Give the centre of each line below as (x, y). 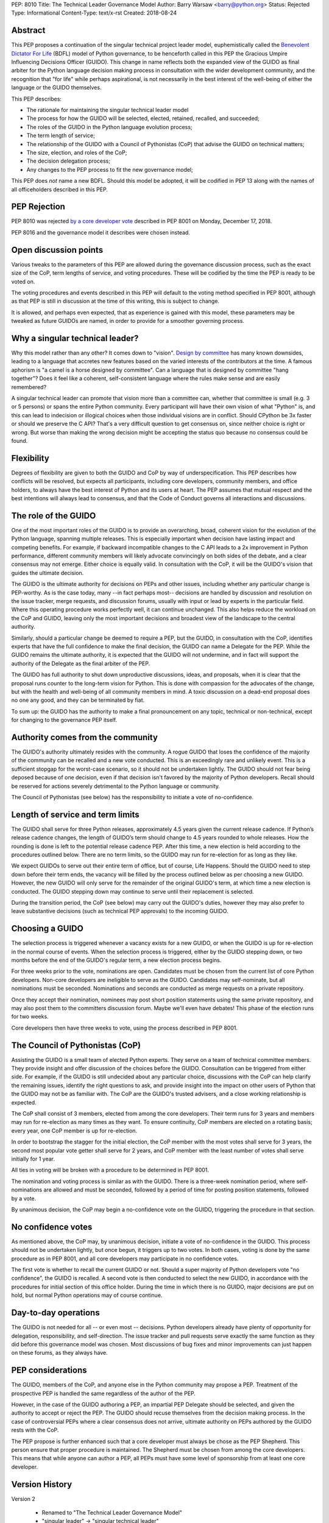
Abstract (28, 30)
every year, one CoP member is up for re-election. (74, 1131)
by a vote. (24, 1198)
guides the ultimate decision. (48, 573)
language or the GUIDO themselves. (56, 88)
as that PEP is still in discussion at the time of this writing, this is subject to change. (115, 301)
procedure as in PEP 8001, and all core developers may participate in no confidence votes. (125, 1259)
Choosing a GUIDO (47, 929)
